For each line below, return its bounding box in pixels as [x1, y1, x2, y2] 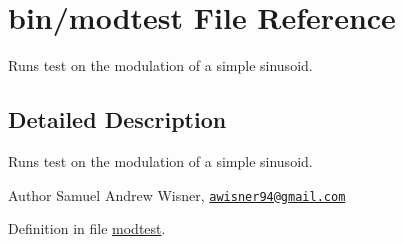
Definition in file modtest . [8, 218, 166, 239]
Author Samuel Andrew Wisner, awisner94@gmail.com [8, 184, 346, 205]
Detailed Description [8, 104, 227, 135]
